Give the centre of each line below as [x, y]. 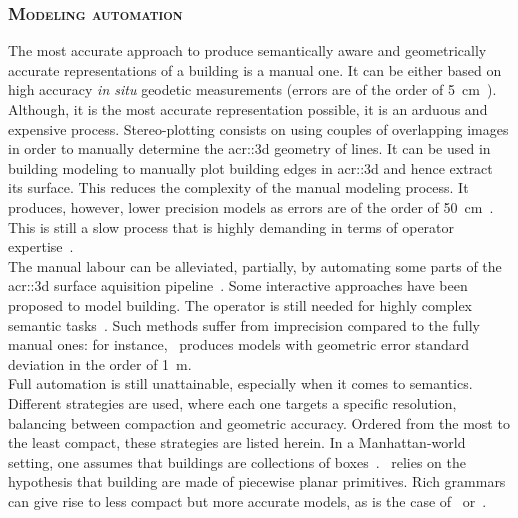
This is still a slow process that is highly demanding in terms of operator [231, 226]
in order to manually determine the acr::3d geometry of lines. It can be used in [249, 148]
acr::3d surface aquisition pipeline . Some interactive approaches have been [238, 285]
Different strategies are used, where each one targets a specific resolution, [232, 402]
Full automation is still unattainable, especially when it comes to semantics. [240, 383]
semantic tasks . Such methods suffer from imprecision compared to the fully [244, 324]
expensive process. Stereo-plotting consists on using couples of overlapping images [258, 128]
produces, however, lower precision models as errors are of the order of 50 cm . [251, 206]
